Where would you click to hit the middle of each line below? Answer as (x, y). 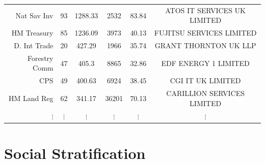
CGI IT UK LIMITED (205, 80)
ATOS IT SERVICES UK (205, 10)
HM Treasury (32, 33)
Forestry (40, 58)
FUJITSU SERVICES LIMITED (205, 33)
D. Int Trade (34, 45)
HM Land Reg (31, 98)
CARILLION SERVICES (205, 93)
